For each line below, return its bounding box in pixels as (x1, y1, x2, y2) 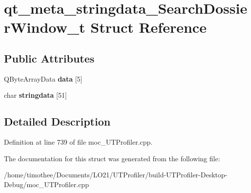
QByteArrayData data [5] (4, 73, 83, 84)
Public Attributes (4, 50, 95, 65)
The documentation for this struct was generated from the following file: (4, 153, 220, 163)
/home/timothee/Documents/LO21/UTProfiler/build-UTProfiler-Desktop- (4, 170, 228, 180)
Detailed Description (4, 114, 111, 129)
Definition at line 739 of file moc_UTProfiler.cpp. (4, 137, 153, 147)
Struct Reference (90, 17, 207, 37)
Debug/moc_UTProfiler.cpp (4, 179, 89, 189)
